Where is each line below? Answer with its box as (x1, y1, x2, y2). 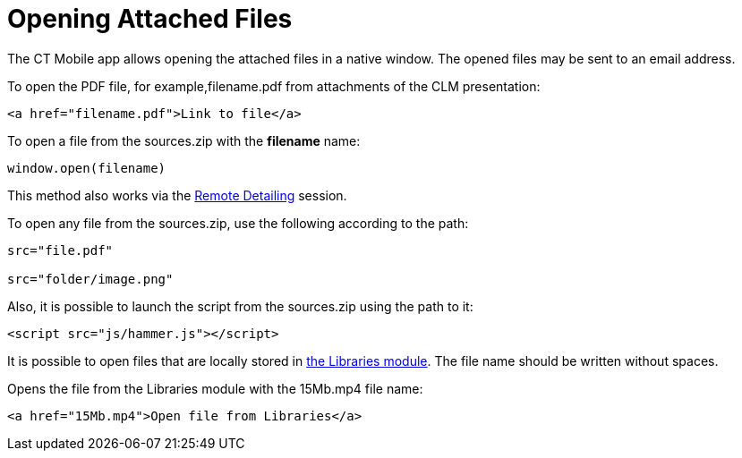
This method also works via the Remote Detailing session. (7, 187, 347, 203)
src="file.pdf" (7, 242, 114, 258)
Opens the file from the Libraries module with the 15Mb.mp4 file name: (7, 380, 423, 396)
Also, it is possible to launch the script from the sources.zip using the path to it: (7, 298, 473, 314)
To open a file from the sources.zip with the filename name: (7, 132, 361, 148)
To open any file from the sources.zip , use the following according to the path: (7, 215, 469, 231)
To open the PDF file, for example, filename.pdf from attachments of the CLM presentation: (7, 78, 541, 94)
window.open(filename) (7, 160, 166, 175)
